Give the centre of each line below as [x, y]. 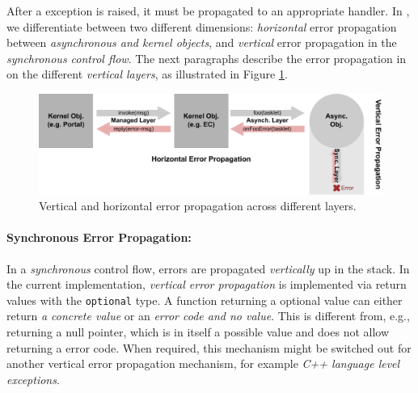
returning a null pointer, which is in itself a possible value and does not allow [198, 332]
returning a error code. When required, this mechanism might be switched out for [209, 347]
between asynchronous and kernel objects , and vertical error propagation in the [202, 42]
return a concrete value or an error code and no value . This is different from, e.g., [208, 316]
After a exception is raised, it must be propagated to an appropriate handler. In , [208, 11]
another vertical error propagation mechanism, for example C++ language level [203, 363]
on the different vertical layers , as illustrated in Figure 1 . [147, 74]
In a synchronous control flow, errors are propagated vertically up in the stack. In [208, 268]
